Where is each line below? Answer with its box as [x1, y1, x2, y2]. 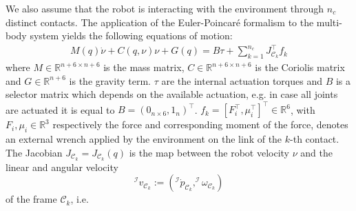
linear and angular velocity [6, 159, 118, 174]
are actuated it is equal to [6, 102, 115, 117]
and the [300, 145, 333, 159]
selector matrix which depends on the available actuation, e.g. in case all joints [6, 87, 338, 101]
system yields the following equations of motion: [30, 28, 233, 43]
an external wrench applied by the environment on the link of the [6, 132, 282, 146]
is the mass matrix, [103, 60, 185, 74]
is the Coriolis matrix [255, 60, 345, 74]
